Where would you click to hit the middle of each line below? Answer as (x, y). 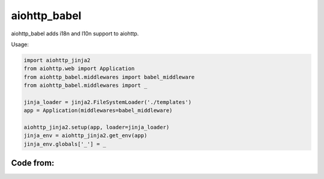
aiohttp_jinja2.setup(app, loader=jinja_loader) (97, 128)
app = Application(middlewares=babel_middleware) (98, 110)
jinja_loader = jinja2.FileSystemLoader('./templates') (108, 102)
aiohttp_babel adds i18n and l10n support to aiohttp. (75, 34)
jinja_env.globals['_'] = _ (65, 144)
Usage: (20, 44)
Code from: (33, 163)
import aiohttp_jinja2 (57, 60)
